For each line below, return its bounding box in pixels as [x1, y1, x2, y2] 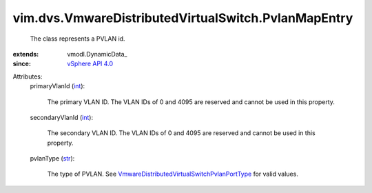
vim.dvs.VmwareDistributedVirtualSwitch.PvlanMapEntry [12, 10, 353, 26]
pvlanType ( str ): [30, 154, 75, 163]
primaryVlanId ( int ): [30, 82, 85, 90]
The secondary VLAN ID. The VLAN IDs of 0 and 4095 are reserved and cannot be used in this [47, 129, 316, 137]
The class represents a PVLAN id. [30, 34, 125, 43]
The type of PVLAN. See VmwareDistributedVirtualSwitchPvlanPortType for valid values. [47, 170, 299, 179]
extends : [12, 50, 39, 58]
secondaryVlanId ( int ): [30, 113, 93, 121]
